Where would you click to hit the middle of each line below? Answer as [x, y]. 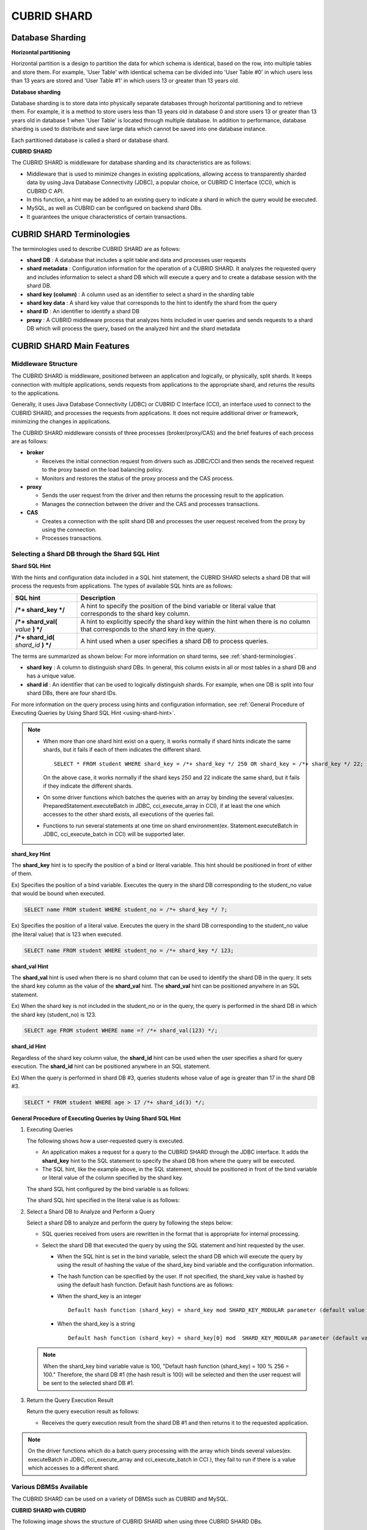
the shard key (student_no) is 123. [54, 1014]
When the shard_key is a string [96, 1324]
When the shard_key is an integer [99, 1296]
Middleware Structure [44, 364]
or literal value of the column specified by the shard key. [113, 1177]
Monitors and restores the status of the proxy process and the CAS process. [138, 478]
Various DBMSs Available [50, 1487]
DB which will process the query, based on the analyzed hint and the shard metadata [134, 329]
